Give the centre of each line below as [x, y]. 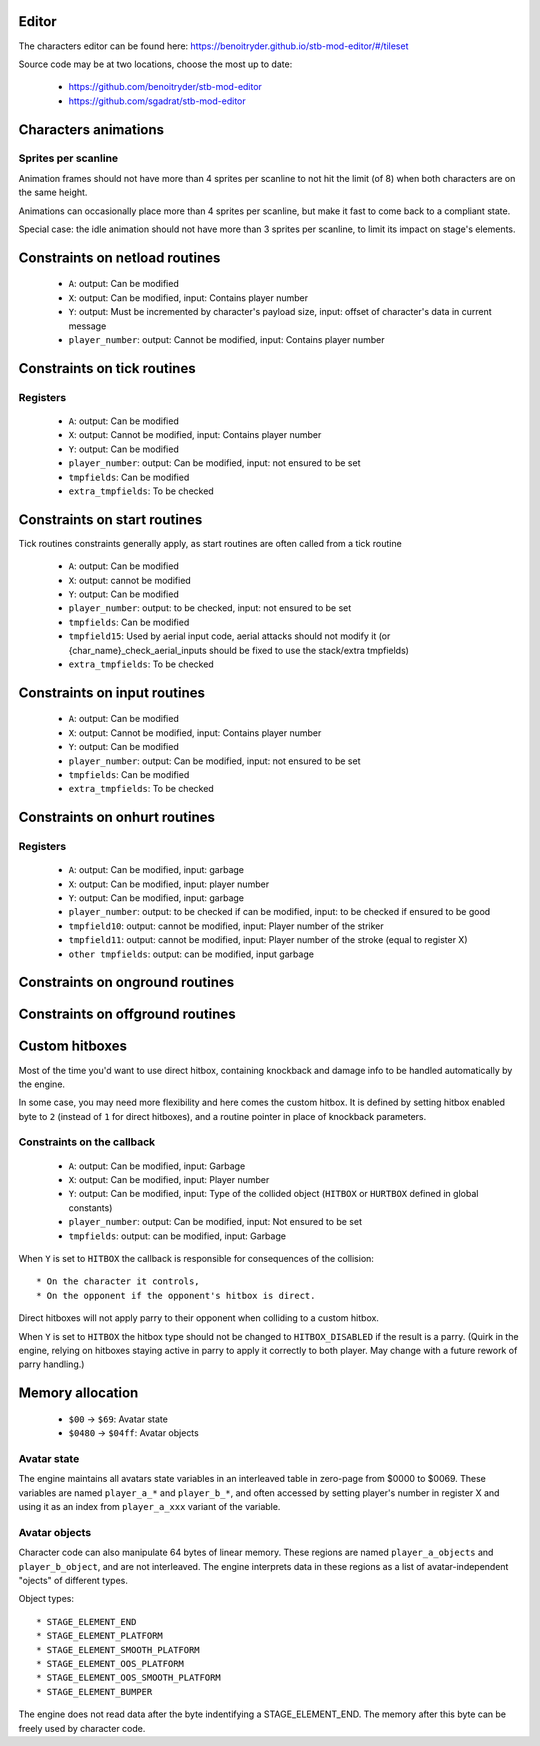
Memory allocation [78, 1393]
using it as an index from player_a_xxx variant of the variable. [149, 1507]
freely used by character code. [82, 1728]
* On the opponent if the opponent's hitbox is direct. [176, 1295]
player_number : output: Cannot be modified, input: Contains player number [226, 339]
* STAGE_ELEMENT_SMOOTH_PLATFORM [118, 1649]
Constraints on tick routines [107, 368]
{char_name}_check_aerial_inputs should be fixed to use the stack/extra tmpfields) [239, 650]
